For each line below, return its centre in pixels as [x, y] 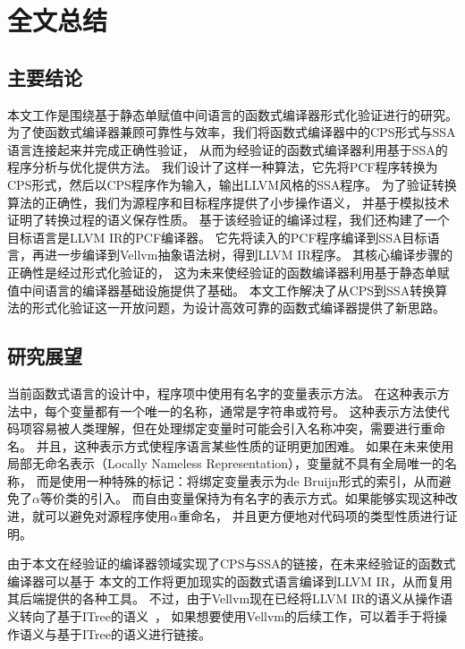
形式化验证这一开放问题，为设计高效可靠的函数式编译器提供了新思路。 [238, 307]
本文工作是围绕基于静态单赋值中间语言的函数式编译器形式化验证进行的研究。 [232, 114]
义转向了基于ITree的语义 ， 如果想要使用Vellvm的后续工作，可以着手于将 [221, 616]
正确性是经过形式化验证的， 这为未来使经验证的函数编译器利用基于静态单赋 [228, 272]
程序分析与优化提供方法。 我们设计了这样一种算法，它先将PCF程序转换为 [223, 167]
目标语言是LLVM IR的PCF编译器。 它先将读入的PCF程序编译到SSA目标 [217, 237]
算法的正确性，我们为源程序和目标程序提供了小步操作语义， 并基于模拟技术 [228, 202]
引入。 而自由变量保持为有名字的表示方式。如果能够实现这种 [267, 498]
